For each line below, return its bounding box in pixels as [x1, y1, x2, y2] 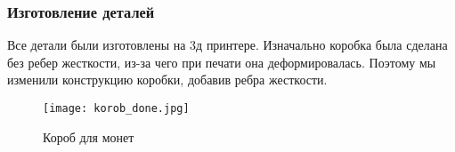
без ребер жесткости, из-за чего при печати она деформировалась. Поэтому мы [7, 52, 436, 71]
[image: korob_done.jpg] [43, 102, 190, 115]
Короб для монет [43, 127, 134, 146]
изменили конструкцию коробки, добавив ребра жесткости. [7, 70, 328, 89]
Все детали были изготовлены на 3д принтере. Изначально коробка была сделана [7, 36, 448, 54]
